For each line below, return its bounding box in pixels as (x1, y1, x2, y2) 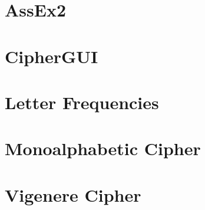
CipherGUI (5, 44, 98, 68)
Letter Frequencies (5, 90, 159, 114)
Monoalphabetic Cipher (5, 136, 201, 160)
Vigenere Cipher (5, 182, 141, 206)
